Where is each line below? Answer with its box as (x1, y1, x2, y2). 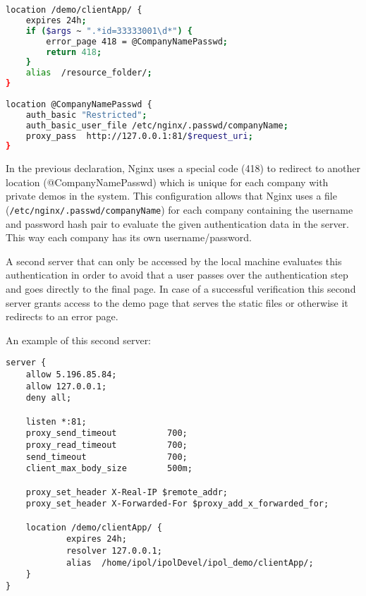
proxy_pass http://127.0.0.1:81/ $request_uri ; (25, 130, 253, 141)
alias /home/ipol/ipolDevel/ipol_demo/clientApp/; (66, 557, 314, 568)
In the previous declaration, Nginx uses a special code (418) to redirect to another (6, 161, 360, 176)
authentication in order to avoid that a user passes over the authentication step (6, 267, 348, 282)
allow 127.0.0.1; (25, 381, 107, 391)
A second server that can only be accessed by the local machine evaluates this (6, 253, 342, 268)
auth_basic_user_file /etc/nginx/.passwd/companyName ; (25, 120, 288, 130)
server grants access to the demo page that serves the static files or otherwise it (6, 295, 348, 310)
